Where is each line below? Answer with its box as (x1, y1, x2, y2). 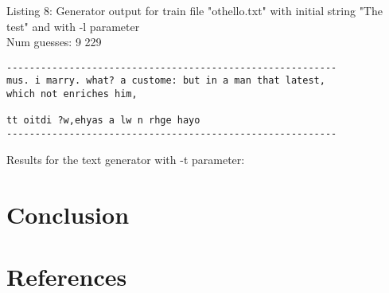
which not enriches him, (6, 88, 138, 100)
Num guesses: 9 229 (6, 33, 102, 50)
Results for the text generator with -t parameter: (6, 150, 245, 167)
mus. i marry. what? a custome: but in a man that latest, (6, 75, 325, 87)
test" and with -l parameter (6, 18, 140, 34)
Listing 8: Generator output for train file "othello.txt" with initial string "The (6, 2, 383, 18)
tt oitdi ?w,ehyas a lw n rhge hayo (6, 115, 200, 127)
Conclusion (6, 197, 130, 230)
